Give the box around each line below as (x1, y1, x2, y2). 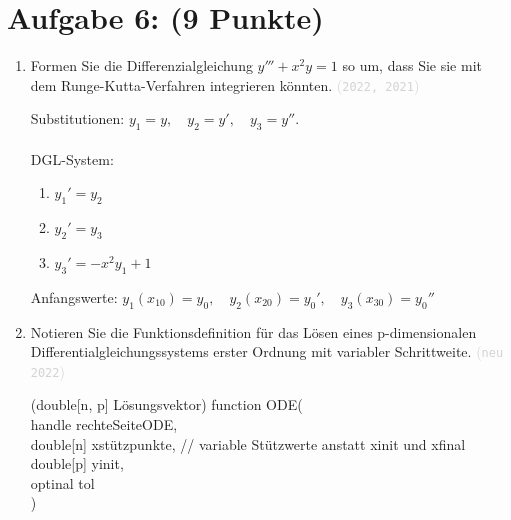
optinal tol (30, 472, 95, 493)
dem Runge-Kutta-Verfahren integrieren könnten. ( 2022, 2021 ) (30, 74, 420, 95)
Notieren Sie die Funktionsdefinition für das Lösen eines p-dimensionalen (30, 321, 477, 342)
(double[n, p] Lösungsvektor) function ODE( (30, 394, 303, 415)
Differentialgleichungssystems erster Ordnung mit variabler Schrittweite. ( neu (30, 341, 504, 362)
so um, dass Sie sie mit (342, 55, 482, 76)
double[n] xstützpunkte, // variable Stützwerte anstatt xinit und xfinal (30, 433, 466, 454)
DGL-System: (30, 148, 114, 169)
